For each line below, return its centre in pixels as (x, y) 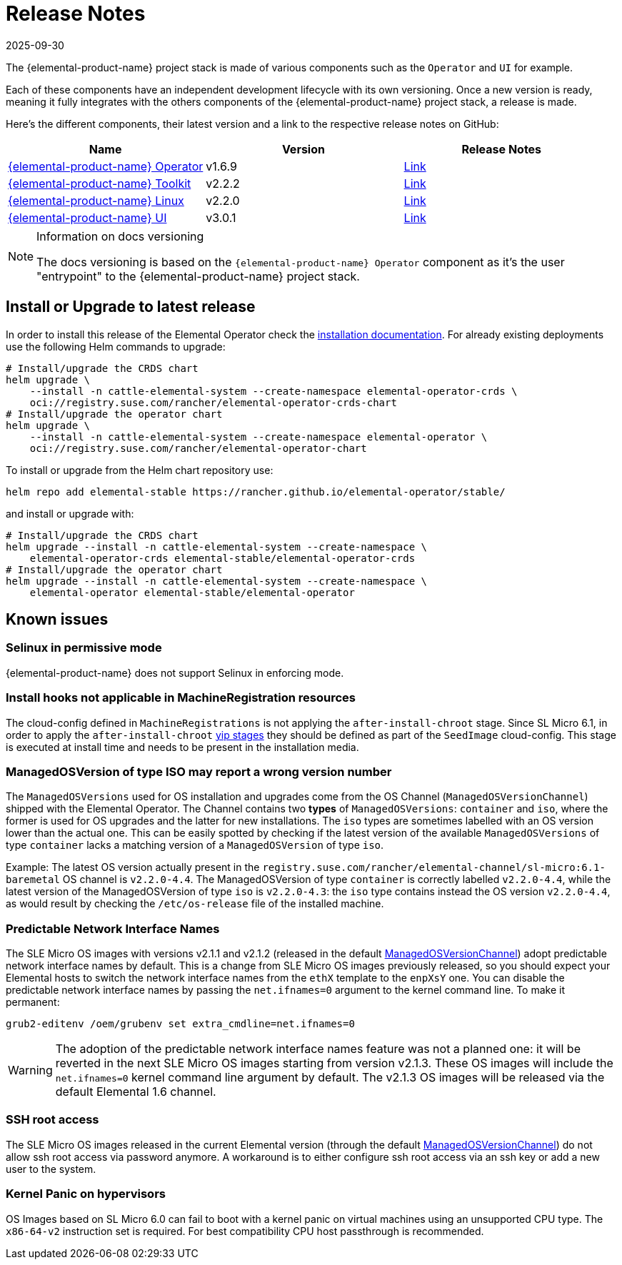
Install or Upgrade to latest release (131, 307)
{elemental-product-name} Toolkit (100, 183)
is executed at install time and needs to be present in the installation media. (182, 747)
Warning (30, 1070)
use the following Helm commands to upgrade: (116, 346)
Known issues (57, 620)
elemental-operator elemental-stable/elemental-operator (192, 592)
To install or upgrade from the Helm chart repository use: (140, 470)
